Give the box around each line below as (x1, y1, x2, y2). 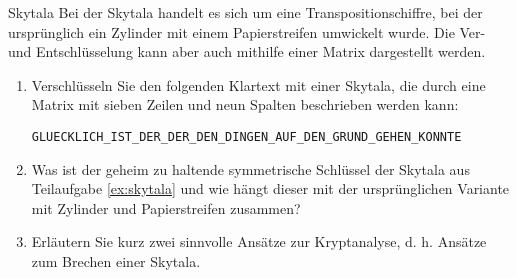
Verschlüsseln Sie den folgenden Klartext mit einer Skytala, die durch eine (31, 74, 486, 95)
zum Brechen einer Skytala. (31, 251, 201, 271)
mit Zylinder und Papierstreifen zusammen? (31, 197, 301, 218)
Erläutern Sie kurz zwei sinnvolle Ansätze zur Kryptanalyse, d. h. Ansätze (31, 231, 487, 252)
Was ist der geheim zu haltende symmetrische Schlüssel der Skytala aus (31, 158, 470, 179)
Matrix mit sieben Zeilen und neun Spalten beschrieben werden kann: (31, 94, 459, 115)
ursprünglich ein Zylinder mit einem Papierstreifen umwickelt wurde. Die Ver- (8, 21, 486, 42)
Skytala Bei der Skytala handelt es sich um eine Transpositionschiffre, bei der (8, 2, 483, 22)
